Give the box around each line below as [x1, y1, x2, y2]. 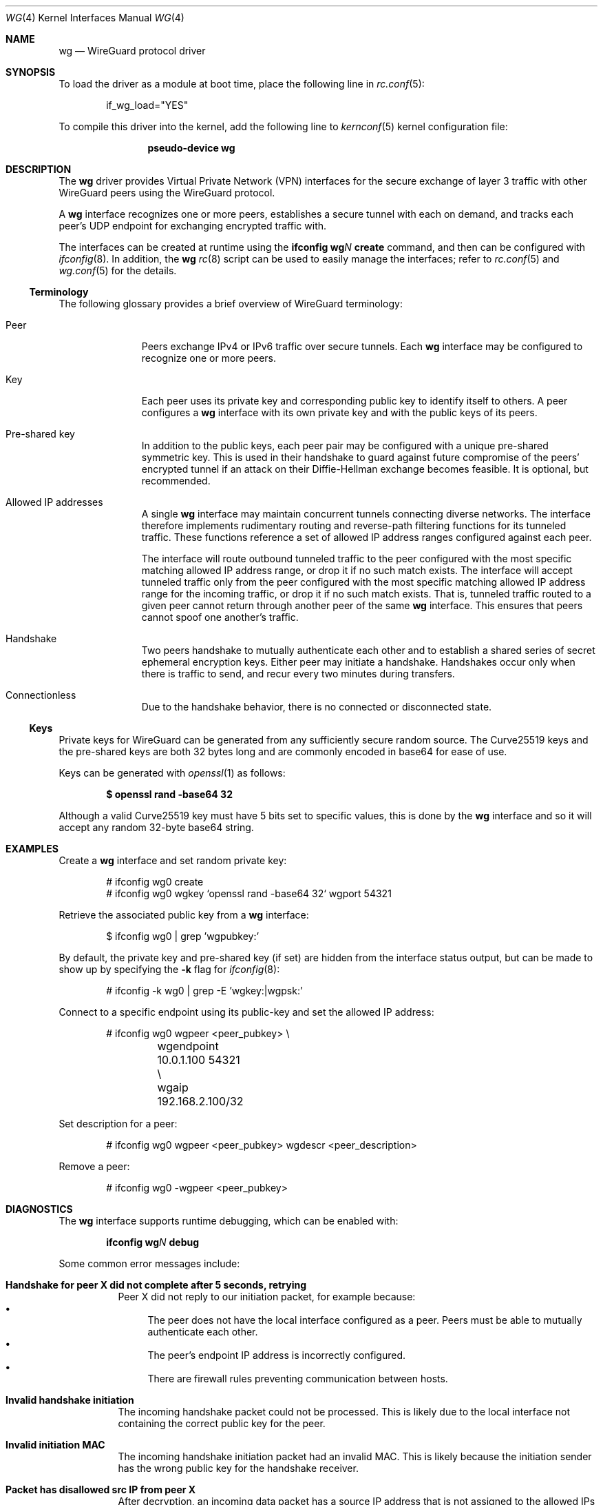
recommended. [141, 475, 211, 487]
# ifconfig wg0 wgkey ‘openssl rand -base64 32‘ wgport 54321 [106, 888, 392, 899]
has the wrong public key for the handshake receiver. [118, 1462, 359, 1474]
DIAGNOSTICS [6, 1203, 73, 1215]
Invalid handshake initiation [6, 1394, 134, 1406]
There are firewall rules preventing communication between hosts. [147, 1373, 448, 1384]
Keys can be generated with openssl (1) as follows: [59, 767, 286, 779]
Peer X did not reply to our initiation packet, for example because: [118, 1291, 416, 1302]
